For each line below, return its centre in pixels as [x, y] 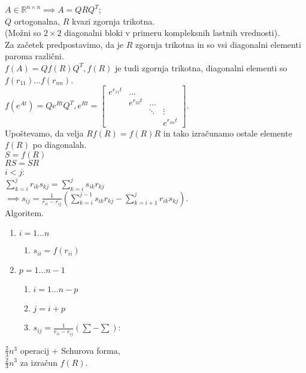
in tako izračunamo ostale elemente [228, 133]
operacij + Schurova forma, [70, 350]
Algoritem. [24, 212]
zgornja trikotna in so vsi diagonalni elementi [218, 44]
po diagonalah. [60, 145]
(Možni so [23, 33]
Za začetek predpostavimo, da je [64, 44]
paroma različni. [34, 56]
